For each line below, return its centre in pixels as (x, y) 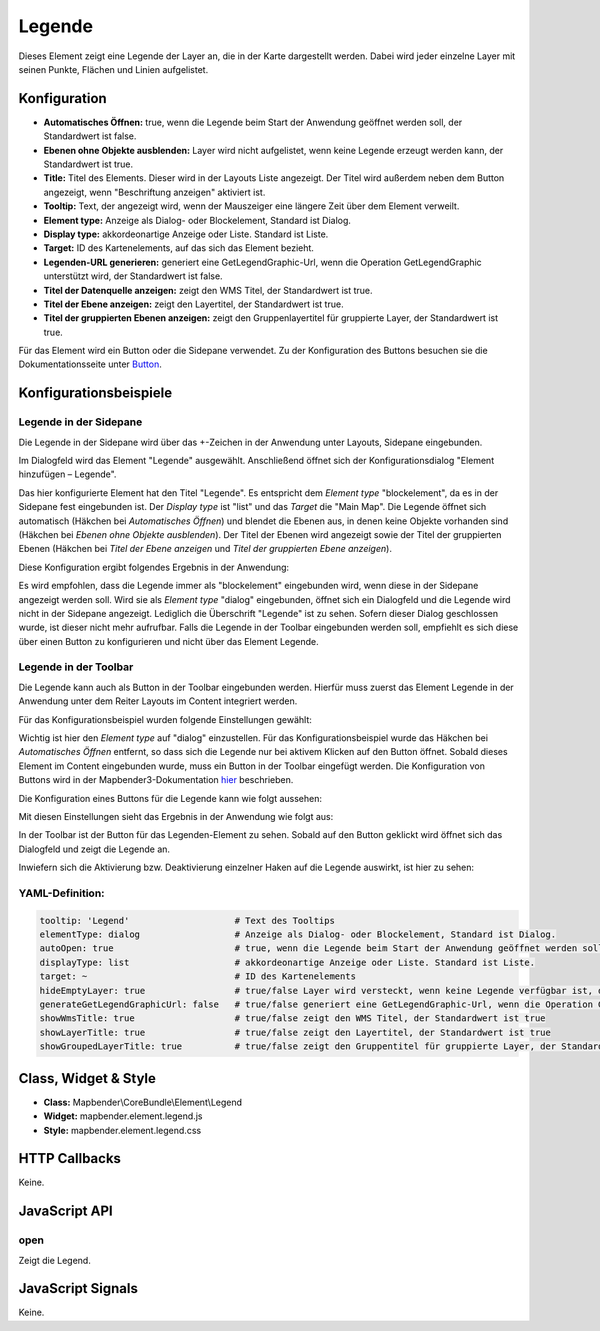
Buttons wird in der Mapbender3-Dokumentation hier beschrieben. (156, 780)
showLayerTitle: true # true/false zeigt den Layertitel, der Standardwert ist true (295, 1032)
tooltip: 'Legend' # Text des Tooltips (187, 920)
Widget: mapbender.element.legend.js (123, 1116)
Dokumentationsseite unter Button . (90, 364)
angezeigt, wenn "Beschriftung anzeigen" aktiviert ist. (154, 192)
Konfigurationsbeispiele (95, 393)
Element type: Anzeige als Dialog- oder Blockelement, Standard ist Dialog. (197, 220)
